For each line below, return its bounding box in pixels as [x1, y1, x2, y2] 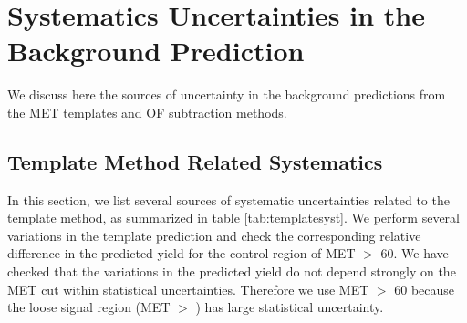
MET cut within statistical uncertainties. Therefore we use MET [7, 279, 369, 298]
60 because [394, 279, 455, 298]
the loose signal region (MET [7, 297, 171, 317]
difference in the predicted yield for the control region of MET [7, 244, 356, 263]
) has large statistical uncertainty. [195, 297, 384, 317]
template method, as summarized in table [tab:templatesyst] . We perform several [7, 208, 460, 227]
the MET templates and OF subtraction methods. [7, 102, 287, 121]
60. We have [380, 244, 449, 263]
